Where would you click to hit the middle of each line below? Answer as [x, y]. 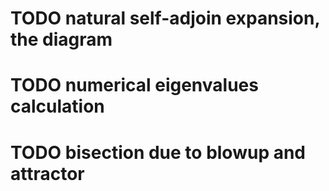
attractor [47, 173]
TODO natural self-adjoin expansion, [165, 18]
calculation [57, 106]
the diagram [61, 39]
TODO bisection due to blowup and [158, 152]
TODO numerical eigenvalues [134, 85]
